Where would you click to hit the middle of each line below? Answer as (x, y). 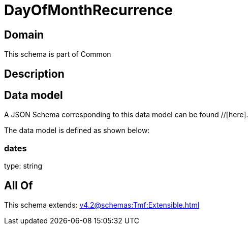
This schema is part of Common (58, 54)
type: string (23, 166)
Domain (24, 35)
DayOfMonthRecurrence (89, 10)
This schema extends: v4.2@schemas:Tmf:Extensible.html (102, 205)
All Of (19, 185)
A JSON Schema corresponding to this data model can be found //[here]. (126, 115)
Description (34, 74)
